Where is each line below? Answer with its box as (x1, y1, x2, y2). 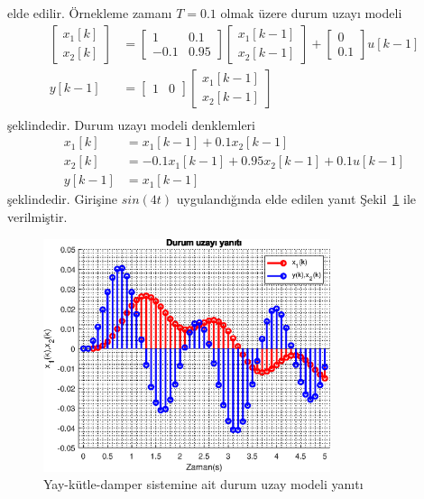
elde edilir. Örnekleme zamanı (7, 4, 172, 22)
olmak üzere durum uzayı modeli (220, 4, 402, 22)
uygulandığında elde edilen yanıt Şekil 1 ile (176, 189, 417, 208)
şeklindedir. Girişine (7, 189, 118, 208)
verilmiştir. (7, 207, 68, 226)
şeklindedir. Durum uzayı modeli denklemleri (7, 115, 255, 134)
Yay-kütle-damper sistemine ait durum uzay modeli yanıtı (43, 475, 364, 494)
